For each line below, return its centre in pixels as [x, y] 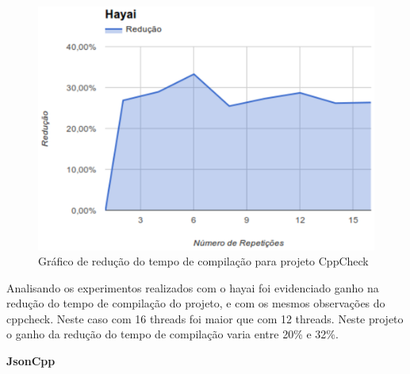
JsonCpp [31, 361]
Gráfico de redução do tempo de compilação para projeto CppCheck [203, 261]
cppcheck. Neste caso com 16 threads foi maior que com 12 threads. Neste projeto [205, 318]
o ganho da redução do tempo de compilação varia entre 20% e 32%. [172, 334]
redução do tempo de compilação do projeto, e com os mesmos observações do [196, 303]
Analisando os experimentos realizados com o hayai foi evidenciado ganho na [193, 287]
